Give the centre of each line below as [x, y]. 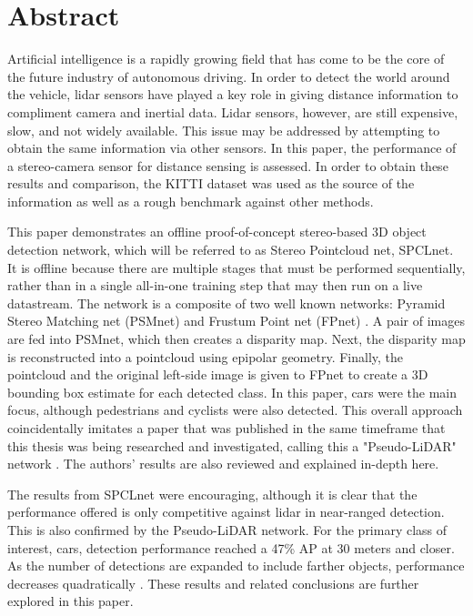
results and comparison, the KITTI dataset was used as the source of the [211, 183]
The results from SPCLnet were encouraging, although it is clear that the [212, 494]
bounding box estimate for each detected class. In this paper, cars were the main [232, 392]
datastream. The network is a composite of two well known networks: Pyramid [226, 303]
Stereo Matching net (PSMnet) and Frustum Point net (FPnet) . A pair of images [236, 321]
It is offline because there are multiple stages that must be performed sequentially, [236, 267]
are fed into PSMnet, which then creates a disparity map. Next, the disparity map [236, 339]
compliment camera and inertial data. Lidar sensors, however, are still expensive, [233, 111]
